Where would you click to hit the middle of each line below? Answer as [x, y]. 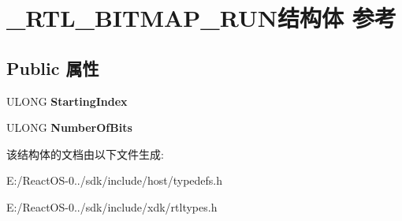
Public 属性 [53, 67]
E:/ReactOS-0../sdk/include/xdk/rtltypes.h [112, 206]
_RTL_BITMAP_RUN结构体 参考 [201, 18]
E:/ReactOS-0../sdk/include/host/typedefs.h [115, 180]
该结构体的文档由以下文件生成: [85, 154]
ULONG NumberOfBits [69, 127]
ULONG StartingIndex [67, 101]
